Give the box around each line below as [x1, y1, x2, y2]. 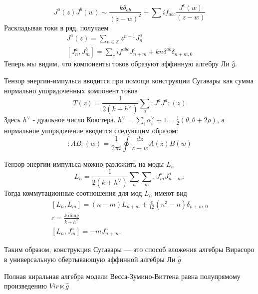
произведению [4, 281, 47, 291]
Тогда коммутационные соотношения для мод [4, 188, 142, 198]
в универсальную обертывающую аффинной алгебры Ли [4, 254, 176, 264]
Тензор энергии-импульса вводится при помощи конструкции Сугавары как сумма [4, 75, 254, 86]
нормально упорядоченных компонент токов [4, 85, 138, 95]
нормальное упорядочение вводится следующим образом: [4, 125, 178, 135]
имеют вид [154, 188, 187, 198]
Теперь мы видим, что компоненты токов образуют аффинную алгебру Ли [4, 58, 230, 69]
